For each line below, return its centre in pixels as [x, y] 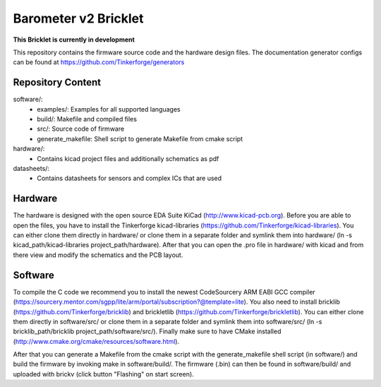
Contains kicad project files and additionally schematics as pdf [128, 158]
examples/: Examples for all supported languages [109, 109]
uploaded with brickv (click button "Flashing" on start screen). [103, 374]
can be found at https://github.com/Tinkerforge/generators [99, 62]
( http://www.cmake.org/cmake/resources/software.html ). [96, 341]
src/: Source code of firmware [81, 129]
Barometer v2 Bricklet [78, 18]
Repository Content [57, 82]
